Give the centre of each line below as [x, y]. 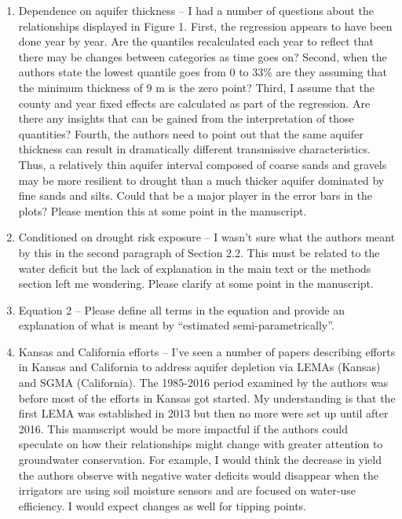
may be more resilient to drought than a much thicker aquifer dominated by [201, 180]
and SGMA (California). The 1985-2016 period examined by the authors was [203, 383]
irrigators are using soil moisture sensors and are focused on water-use [187, 490]
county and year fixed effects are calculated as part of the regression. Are [194, 103]
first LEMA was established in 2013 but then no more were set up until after [203, 413]
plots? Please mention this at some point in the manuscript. [163, 210]
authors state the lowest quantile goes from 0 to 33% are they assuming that [203, 72]
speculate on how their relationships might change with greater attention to [201, 444]
